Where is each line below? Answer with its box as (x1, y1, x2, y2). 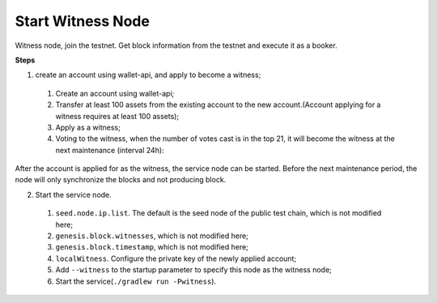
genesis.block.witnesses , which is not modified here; (55, 231, 248, 241)
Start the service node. (35, 190, 112, 199)
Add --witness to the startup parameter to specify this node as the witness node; (55, 265, 332, 275)
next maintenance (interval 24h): (55, 145, 165, 155)
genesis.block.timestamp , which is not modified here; (55, 242, 248, 252)
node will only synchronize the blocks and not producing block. (15, 175, 227, 185)
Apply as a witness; (55, 122, 121, 132)
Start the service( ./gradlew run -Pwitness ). (55, 276, 217, 286)
